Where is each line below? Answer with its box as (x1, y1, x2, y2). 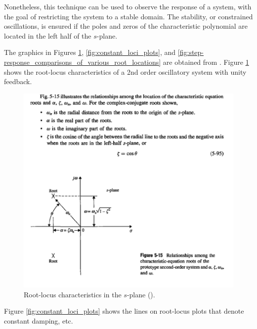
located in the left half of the (4, 30, 91, 41)
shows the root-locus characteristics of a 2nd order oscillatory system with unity (4, 66, 247, 77)
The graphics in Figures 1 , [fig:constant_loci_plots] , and (4, 47, 176, 57)
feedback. (4, 76, 32, 87)
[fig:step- (177, 47, 204, 57)
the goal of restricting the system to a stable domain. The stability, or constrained (4, 11, 253, 21)
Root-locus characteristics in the (24, 289, 122, 299)
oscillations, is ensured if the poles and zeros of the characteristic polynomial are (4, 21, 248, 31)
